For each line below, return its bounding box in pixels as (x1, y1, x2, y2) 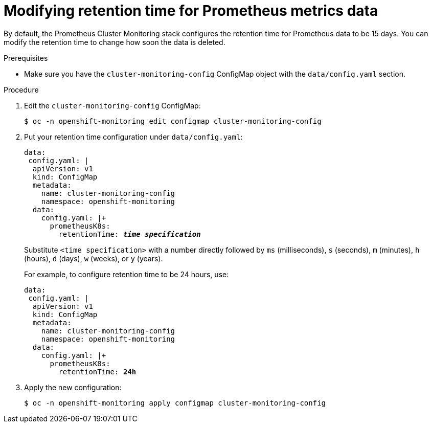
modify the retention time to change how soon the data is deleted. (4, 37, 225, 47)
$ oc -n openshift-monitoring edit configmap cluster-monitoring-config (24, 117, 322, 125)
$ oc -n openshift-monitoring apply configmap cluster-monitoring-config (24, 398, 326, 407)
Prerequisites (4, 53, 48, 62)
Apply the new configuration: (24, 383, 122, 392)
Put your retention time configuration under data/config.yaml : (24, 132, 243, 141)
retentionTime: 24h (58, 367, 137, 376)
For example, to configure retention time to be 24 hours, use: (24, 269, 229, 279)
